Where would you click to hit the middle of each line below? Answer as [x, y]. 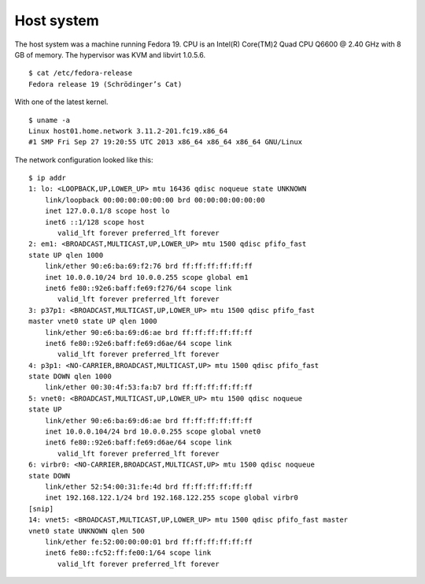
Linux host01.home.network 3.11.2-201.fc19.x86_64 [128, 131]
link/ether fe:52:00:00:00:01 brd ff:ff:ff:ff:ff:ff [149, 541]
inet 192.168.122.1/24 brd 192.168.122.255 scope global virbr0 [171, 498]
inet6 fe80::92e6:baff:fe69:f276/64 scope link [138, 288]
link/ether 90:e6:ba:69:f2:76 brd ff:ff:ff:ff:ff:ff [149, 266]
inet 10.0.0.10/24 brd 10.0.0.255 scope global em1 [146, 277]
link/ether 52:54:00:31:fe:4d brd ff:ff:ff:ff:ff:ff [149, 487]
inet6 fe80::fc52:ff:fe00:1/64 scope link [128, 553]
